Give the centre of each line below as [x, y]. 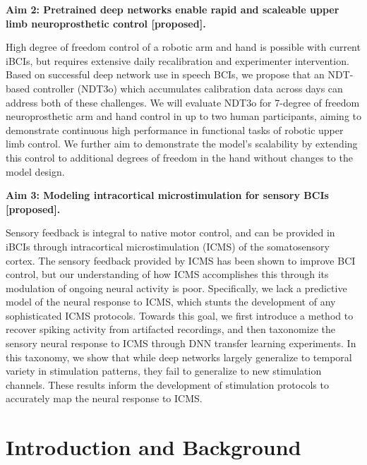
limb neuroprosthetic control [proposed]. [106, 23]
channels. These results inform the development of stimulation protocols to [167, 384]
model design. [35, 171]
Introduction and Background [154, 447]
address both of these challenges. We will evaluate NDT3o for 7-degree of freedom [183, 102]
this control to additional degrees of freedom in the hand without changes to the [179, 157]
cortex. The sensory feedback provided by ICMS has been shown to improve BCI [181, 260]
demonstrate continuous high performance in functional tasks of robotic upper [175, 129]
